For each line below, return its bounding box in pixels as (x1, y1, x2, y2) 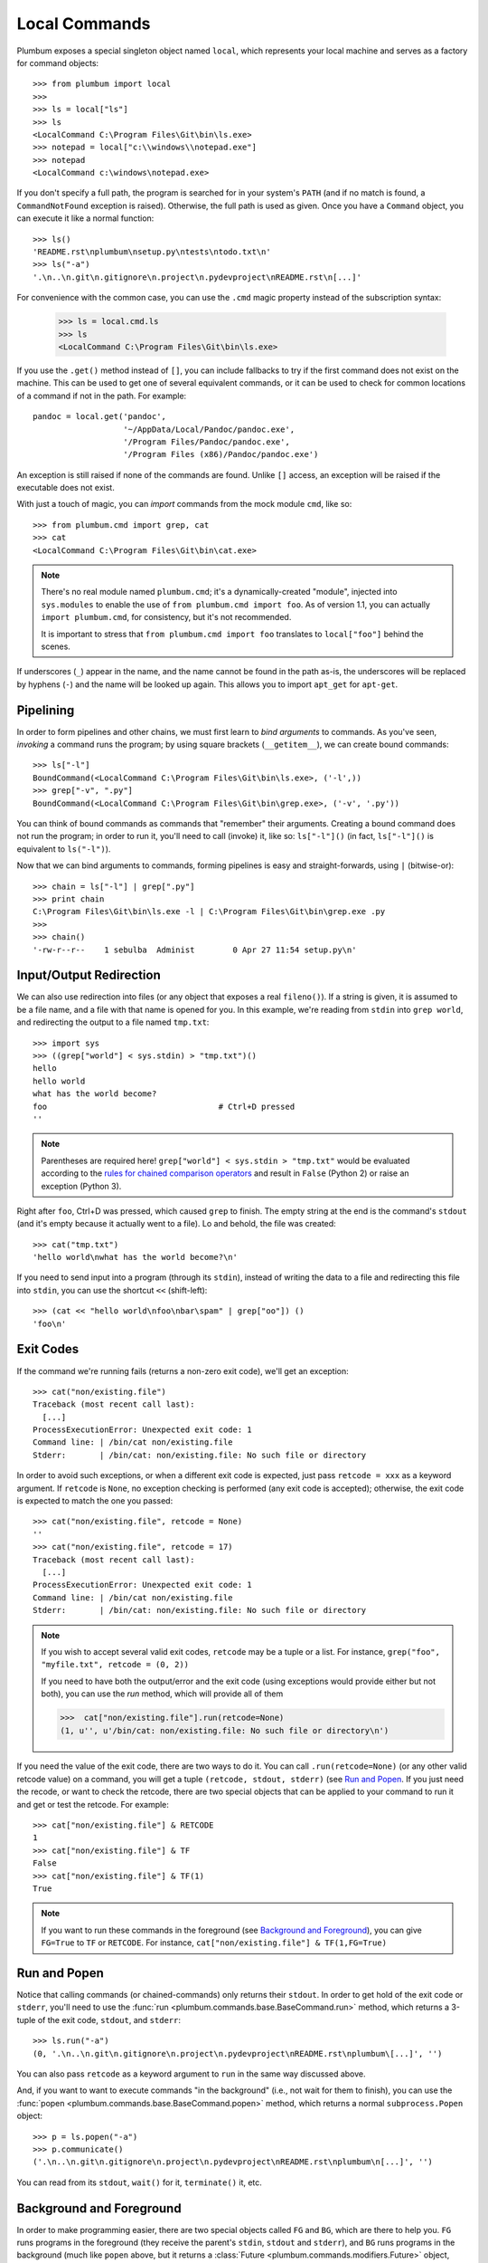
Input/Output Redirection (16, 968, 162, 983)
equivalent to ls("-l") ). (16, 843, 111, 855)
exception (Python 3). (41, 1180, 122, 1191)
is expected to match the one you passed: (16, 1495, 174, 1506)
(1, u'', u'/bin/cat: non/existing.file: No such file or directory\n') (60, 1725, 389, 1735)
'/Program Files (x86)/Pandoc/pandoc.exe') (123, 449, 319, 460)
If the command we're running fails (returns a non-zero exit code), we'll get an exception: (16, 1365, 350, 1376)
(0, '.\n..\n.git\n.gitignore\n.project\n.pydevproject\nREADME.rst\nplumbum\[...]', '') (33, 2048, 443, 2058)
